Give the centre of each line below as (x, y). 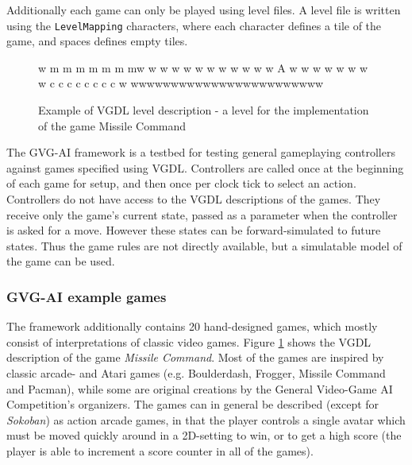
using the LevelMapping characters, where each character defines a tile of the (194, 25)
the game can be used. (61, 261)
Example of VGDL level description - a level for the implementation (204, 110)
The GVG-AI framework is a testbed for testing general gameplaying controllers (201, 152)
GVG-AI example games (87, 296)
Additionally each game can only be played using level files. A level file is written (204, 10)
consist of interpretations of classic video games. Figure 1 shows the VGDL (189, 341)
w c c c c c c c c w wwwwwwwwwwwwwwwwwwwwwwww (181, 83)
